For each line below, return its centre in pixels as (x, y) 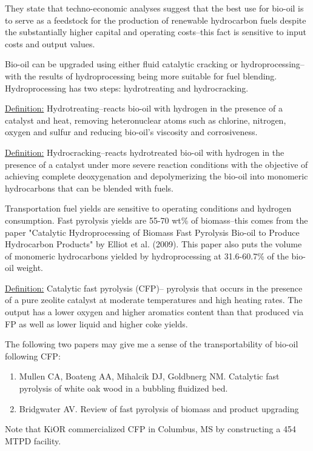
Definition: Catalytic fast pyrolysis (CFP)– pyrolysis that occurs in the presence (154, 288)
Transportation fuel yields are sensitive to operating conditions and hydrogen (148, 208)
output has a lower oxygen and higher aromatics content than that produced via (154, 312)
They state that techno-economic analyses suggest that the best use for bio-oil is (154, 8)
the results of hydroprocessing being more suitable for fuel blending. (150, 75)
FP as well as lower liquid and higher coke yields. (96, 323)
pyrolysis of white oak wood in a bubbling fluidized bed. (123, 388)
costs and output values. (50, 43)
